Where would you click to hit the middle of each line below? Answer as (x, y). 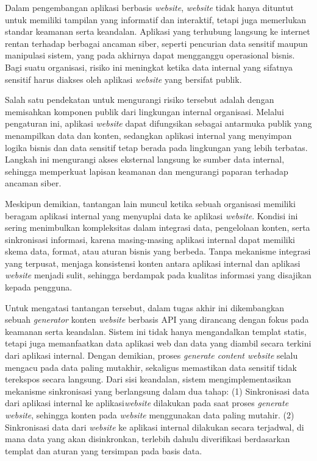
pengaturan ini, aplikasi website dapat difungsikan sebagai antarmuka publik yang (158, 123)
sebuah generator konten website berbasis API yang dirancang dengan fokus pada (157, 319)
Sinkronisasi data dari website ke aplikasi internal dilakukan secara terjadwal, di (155, 427)
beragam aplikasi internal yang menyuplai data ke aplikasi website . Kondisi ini (151, 215)
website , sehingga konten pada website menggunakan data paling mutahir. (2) (150, 415)
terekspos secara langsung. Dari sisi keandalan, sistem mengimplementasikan (148, 379)
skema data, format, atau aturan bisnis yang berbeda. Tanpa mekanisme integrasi (158, 251)
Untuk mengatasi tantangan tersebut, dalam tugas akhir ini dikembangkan (145, 307)
